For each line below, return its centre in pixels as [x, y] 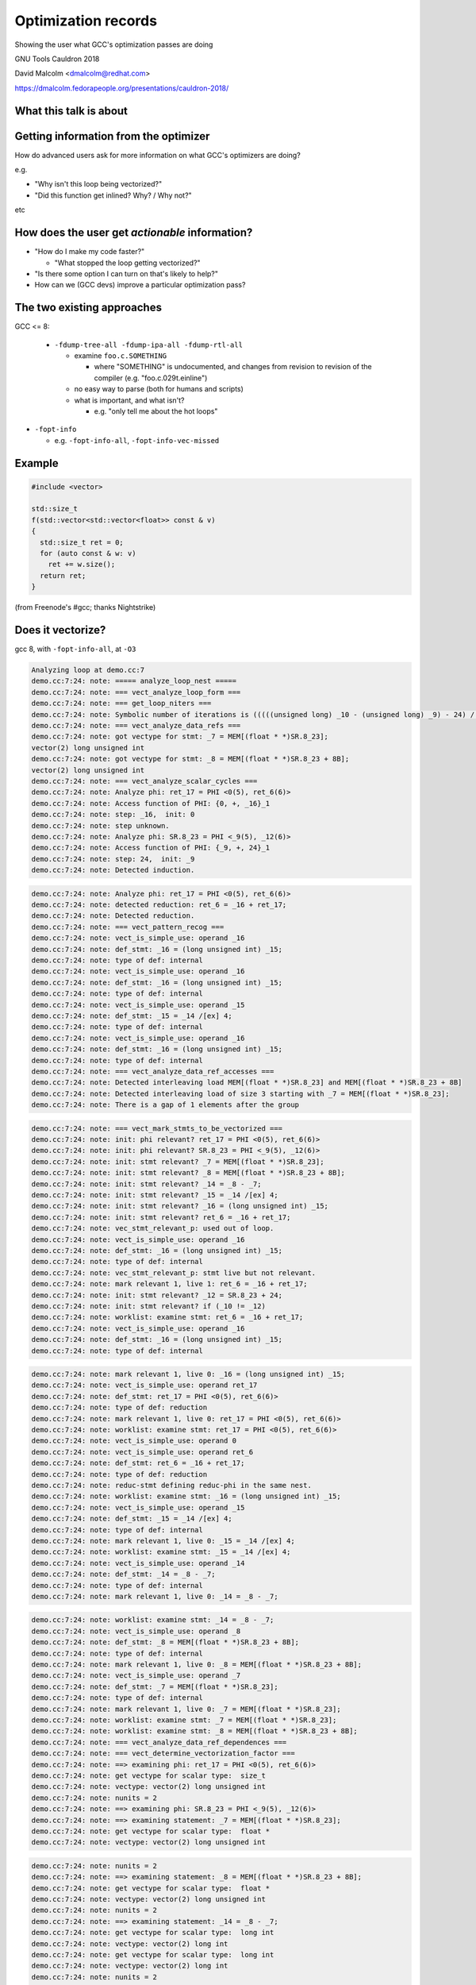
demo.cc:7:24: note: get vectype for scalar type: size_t [148, 1775]
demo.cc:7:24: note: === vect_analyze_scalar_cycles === [144, 781]
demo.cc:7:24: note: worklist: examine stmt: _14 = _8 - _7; [153, 1620]
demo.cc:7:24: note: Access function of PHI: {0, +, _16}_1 [151, 803]
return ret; [63, 575]
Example [36, 463]
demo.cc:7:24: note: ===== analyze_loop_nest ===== [134, 681]
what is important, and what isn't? [130, 400]
